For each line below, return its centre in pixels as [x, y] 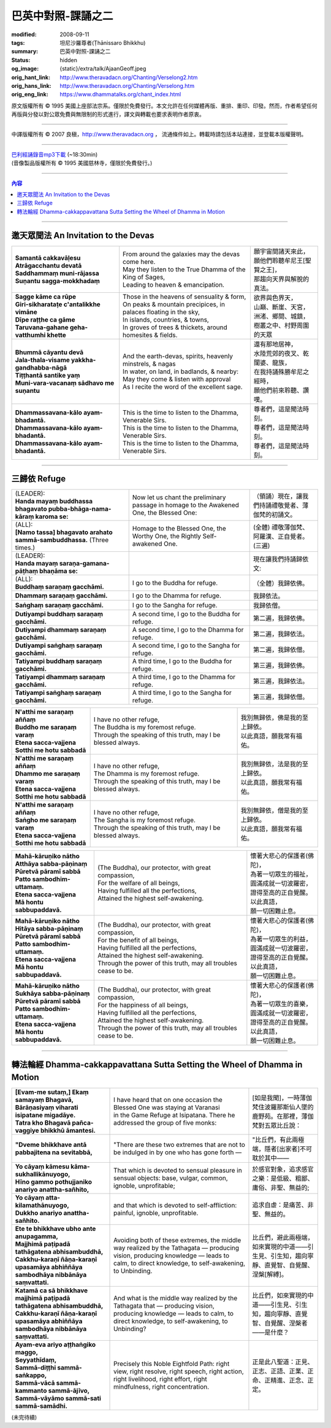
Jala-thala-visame [43, 360]
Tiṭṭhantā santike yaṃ [48, 375]
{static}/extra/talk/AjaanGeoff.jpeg [103, 69]
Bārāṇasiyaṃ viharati [47, 1108]
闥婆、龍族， [272, 362]
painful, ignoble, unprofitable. [156, 1213]
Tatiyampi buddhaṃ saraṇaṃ [59, 661]
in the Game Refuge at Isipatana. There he [174, 1116]
